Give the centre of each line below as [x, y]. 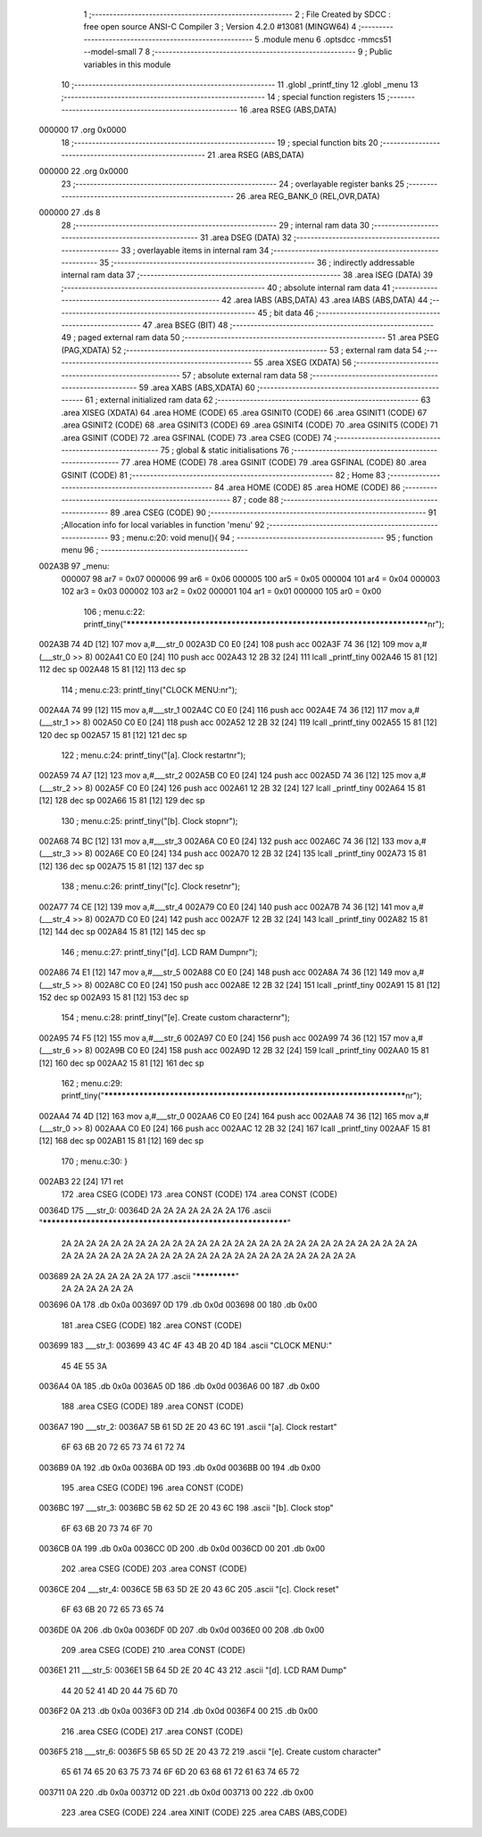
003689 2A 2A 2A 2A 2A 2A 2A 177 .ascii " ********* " [139, 1276]
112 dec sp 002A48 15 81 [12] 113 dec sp [112, 669]
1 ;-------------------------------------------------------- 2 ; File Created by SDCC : [237, 14]
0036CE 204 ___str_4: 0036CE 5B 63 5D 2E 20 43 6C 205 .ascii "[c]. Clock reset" [189, 1589]
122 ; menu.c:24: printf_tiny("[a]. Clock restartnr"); [154, 755]
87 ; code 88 [256, 500]
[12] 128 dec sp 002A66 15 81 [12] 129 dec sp [122, 801]
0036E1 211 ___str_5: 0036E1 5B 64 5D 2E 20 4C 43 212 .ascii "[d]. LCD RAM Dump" [193, 1670]
